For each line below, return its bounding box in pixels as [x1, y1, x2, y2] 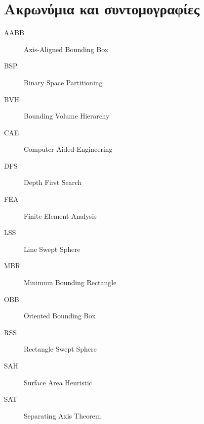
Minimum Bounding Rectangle [24, 277, 117, 288]
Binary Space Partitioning [24, 77, 103, 87]
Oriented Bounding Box [24, 310, 96, 321]
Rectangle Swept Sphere [24, 344, 97, 354]
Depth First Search [24, 177, 82, 187]
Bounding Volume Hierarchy [24, 111, 110, 121]
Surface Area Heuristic [24, 377, 92, 387]
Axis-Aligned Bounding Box [24, 44, 109, 54]
